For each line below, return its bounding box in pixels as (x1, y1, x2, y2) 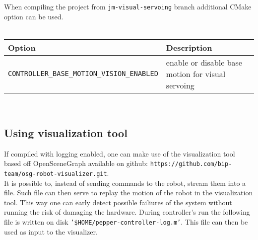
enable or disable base (166, 56, 242, 68)
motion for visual (166, 68, 226, 80)
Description (166, 41, 212, 53)
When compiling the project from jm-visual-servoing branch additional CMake (4, 1, 252, 11)
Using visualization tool (4, 125, 128, 140)
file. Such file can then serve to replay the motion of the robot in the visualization (4, 187, 253, 198)
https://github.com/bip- (150, 160, 232, 168)
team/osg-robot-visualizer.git (4, 170, 107, 177)
